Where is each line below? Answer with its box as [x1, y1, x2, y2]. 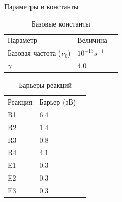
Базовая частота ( [8, 47, 62, 58]
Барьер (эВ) [39, 96, 76, 107]
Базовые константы [31, 18, 90, 29]
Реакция [8, 96, 33, 107]
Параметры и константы [4, 1, 79, 11]
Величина [77, 35, 107, 45]
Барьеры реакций [19, 80, 72, 90]
